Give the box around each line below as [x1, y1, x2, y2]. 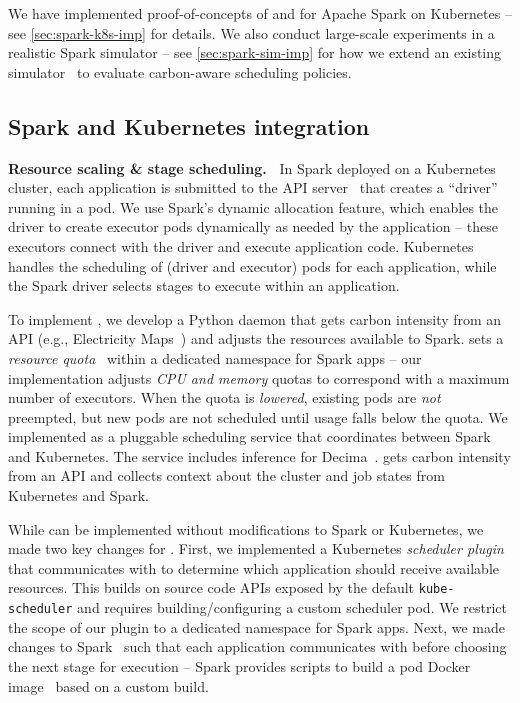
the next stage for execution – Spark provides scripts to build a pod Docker [8, 655, 471, 676]
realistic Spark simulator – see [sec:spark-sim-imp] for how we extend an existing [8, 42, 502, 63]
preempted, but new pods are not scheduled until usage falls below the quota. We [8, 406, 508, 427]
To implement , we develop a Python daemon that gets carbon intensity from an [8, 308, 502, 329]
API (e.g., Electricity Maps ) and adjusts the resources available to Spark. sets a [8, 328, 504, 349]
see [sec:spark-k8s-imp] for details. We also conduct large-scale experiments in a [8, 22, 495, 43]
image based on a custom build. [8, 675, 209, 696]
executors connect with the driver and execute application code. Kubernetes [8, 235, 474, 256]
